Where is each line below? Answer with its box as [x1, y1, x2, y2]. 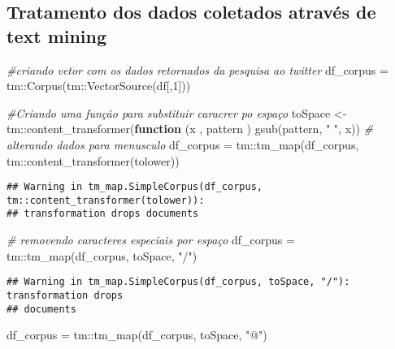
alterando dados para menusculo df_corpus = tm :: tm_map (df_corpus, [7, 136, 359, 153]
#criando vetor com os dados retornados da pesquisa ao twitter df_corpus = [7, 61, 388, 78]
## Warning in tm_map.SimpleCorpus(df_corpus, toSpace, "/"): [7, 276, 350, 288]
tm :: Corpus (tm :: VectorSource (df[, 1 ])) [7, 77, 191, 94]
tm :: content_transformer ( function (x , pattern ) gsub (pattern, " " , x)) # [7, 120, 374, 137]
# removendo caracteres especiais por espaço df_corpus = [7, 231, 295, 248]
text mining [7, 23, 107, 48]
